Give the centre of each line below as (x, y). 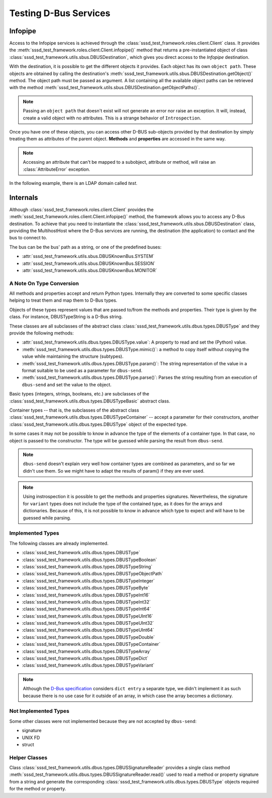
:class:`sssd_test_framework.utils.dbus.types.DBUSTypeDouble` (88, 637)
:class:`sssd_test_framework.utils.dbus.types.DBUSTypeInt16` (86, 595)
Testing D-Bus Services (60, 13)
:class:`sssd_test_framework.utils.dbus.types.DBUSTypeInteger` (88, 581)
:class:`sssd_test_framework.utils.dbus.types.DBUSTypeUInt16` (88, 616)
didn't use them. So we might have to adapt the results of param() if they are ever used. (114, 471)
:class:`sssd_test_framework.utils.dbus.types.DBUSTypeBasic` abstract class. (90, 401)
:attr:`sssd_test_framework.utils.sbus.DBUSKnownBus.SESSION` (89, 263)
